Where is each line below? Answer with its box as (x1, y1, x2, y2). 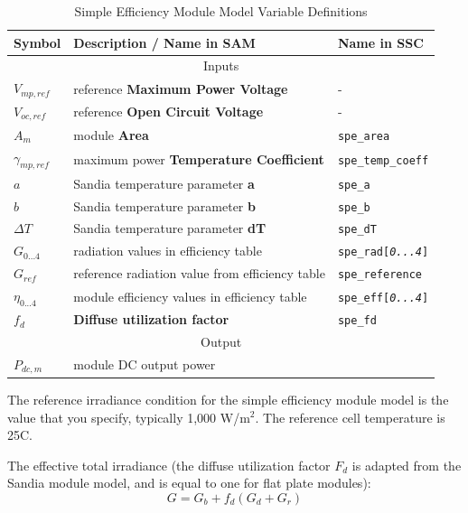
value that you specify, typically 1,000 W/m (7, 407, 250, 426)
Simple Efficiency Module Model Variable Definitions (74, 2, 368, 20)
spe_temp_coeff (337, 154, 429, 167)
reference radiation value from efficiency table (73, 264, 325, 283)
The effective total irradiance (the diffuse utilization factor (7, 455, 331, 474)
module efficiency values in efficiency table (73, 286, 307, 305)
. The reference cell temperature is (255, 407, 445, 426)
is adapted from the (351, 455, 462, 474)
